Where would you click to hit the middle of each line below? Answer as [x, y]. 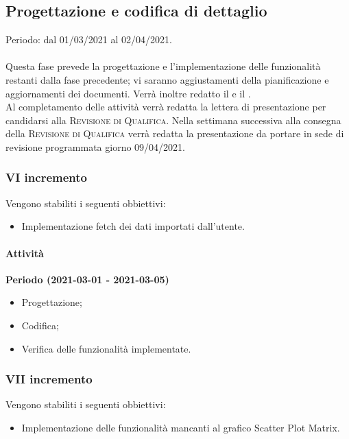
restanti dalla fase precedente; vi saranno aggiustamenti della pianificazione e [167, 79]
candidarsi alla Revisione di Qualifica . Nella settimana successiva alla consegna [173, 120]
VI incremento [46, 177]
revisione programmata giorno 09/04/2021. [95, 146]
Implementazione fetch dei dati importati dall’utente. [133, 226]
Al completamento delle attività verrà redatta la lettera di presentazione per [166, 107]
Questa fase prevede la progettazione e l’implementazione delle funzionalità [163, 66]
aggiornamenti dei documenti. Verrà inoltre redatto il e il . [128, 93]
